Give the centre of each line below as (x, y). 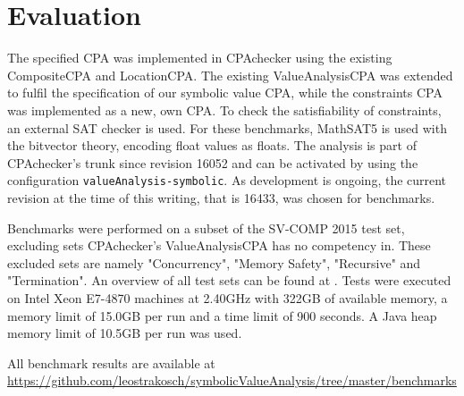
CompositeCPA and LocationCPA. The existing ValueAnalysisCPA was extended (230, 75)
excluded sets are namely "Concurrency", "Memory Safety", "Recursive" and (214, 262)
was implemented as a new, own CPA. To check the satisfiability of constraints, (224, 110)
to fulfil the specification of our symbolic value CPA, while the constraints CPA (225, 93)
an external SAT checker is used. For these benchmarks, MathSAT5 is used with (227, 127)
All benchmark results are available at (111, 362)
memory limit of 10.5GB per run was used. (125, 333)
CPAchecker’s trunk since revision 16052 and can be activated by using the (213, 162)
